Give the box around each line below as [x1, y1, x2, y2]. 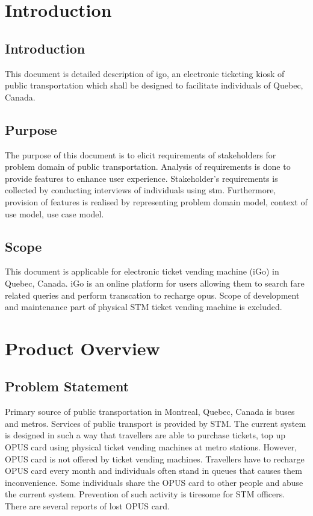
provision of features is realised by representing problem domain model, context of [5, 195, 308, 208]
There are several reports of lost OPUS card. [5, 500, 170, 512]
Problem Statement [5, 377, 129, 396]
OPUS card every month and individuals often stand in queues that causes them [5, 464, 302, 477]
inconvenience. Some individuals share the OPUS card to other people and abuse [5, 476, 303, 488]
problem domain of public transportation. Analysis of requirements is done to [5, 160, 291, 173]
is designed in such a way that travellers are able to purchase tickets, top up [5, 429, 286, 441]
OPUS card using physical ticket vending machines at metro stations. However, [5, 441, 297, 453]
